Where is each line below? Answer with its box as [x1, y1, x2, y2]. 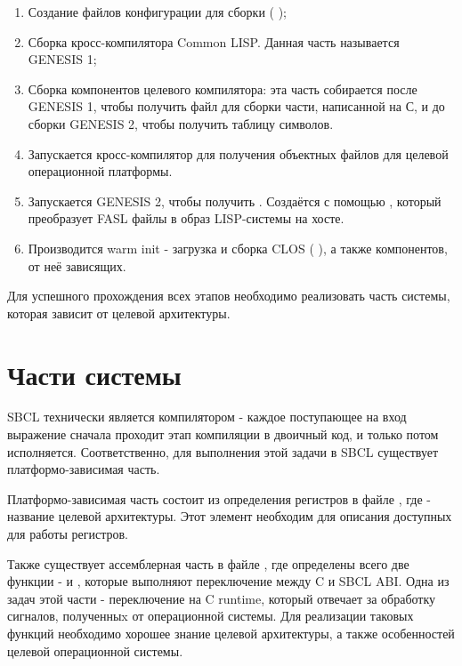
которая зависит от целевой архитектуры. [7, 303, 231, 322]
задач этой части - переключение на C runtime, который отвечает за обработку [7, 589, 436, 607]
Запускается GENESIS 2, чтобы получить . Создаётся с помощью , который [28, 191, 442, 210]
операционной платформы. [28, 162, 173, 181]
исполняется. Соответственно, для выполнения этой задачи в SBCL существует [7, 442, 439, 461]
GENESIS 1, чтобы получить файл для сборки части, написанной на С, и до [28, 97, 445, 116]
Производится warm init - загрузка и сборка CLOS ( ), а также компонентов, [28, 238, 448, 257]
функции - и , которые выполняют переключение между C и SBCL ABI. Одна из [7, 572, 450, 590]
